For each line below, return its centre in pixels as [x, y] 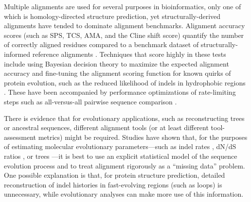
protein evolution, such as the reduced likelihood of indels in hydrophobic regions [125, 82]
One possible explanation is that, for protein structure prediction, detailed [115, 175]
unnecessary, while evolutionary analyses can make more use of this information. [124, 194]
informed [17, 54]
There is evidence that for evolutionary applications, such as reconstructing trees [124, 118]
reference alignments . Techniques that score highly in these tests [129, 54]
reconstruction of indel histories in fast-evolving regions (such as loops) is [113, 184]
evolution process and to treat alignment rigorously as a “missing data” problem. [125, 165]
